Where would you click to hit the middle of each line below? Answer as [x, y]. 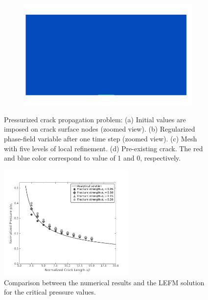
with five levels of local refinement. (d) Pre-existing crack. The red [104, 148]
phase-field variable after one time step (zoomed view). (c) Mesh [101, 139]
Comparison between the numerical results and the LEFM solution [104, 282]
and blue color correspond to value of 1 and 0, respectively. [92, 158]
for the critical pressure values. [50, 292]
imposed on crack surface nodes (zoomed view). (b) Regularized [100, 129]
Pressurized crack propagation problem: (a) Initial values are [95, 119]
